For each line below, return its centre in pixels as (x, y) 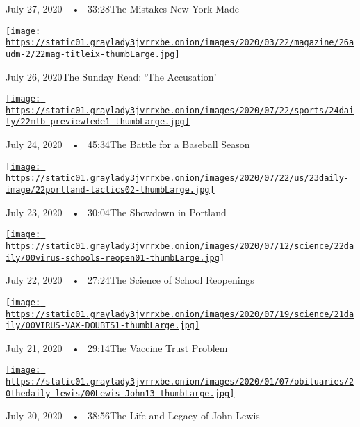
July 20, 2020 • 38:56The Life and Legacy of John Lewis (133, 416)
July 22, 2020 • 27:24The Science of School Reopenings (130, 280)
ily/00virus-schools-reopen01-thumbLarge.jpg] (115, 258)
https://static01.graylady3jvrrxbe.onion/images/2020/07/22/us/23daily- (177, 178)
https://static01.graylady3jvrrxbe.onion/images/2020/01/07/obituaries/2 (180, 382)
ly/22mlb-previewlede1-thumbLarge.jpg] (98, 122)
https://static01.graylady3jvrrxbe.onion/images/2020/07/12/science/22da (180, 246)
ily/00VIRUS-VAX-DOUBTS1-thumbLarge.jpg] (103, 326)
